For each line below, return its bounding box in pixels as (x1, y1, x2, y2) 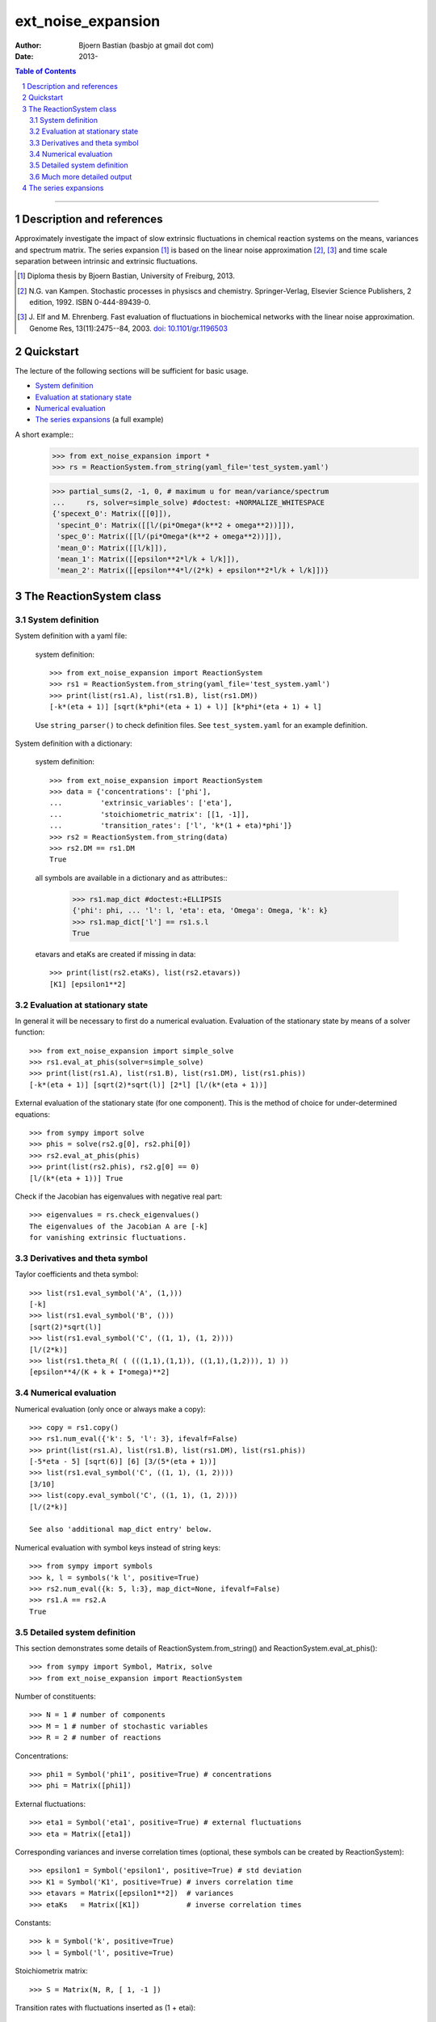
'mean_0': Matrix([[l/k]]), (57, 543, 168, 552)
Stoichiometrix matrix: (15, 1966, 88, 1976)
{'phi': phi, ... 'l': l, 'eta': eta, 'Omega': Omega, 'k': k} (72, 906, 329, 916)
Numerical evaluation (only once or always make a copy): (15, 1404, 206, 1414)
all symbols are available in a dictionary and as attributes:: (35, 873, 228, 882)
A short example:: (15, 429, 74, 439)
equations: (15, 1109, 50, 1119)
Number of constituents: (15, 1691, 96, 1702)
